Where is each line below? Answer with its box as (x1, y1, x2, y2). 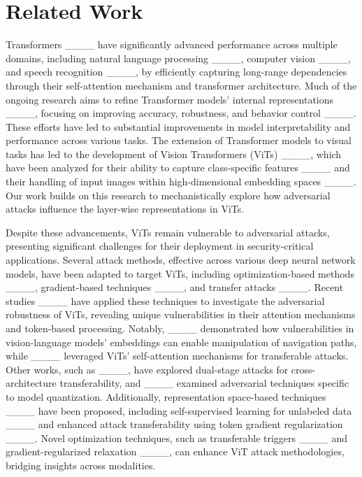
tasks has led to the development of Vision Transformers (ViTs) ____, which (6, 146, 342, 161)
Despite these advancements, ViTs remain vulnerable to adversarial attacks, (6, 225, 330, 239)
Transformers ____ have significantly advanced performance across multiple (6, 37, 338, 52)
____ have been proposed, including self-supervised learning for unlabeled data (6, 403, 352, 418)
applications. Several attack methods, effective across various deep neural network (6, 252, 356, 267)
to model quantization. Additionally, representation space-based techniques (6, 389, 326, 404)
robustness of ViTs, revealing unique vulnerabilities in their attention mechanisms (6, 307, 356, 322)
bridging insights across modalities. (6, 457, 156, 472)
